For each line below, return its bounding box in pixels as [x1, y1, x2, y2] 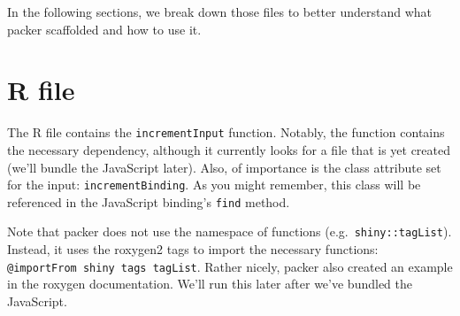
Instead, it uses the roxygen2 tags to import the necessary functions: [7, 240, 379, 258]
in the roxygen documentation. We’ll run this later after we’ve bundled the [7, 274, 412, 293]
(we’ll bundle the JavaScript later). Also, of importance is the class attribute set [7, 158, 441, 176]
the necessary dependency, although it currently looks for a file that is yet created [7, 140, 451, 158]
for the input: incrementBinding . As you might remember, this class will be [7, 175, 421, 194]
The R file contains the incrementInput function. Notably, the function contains [7, 123, 445, 142]
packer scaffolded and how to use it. [7, 19, 202, 38]
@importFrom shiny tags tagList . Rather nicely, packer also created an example [7, 257, 453, 275]
